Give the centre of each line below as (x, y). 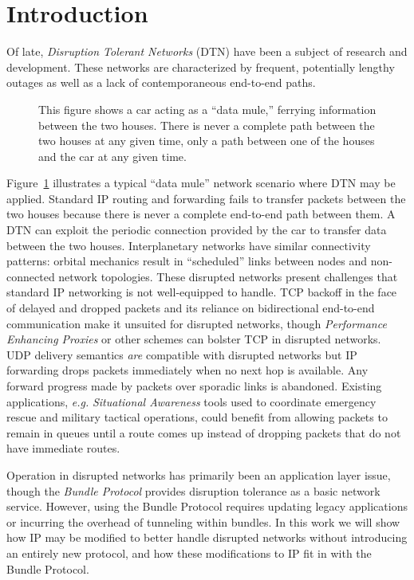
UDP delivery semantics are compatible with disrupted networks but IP (182, 354)
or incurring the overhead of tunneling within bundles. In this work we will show (203, 521)
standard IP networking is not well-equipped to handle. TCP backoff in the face (202, 292)
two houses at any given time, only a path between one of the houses (207, 141)
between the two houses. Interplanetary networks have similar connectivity (189, 245)
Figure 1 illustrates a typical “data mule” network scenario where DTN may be (201, 183)
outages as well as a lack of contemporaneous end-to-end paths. (161, 82)
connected (31, 276)
